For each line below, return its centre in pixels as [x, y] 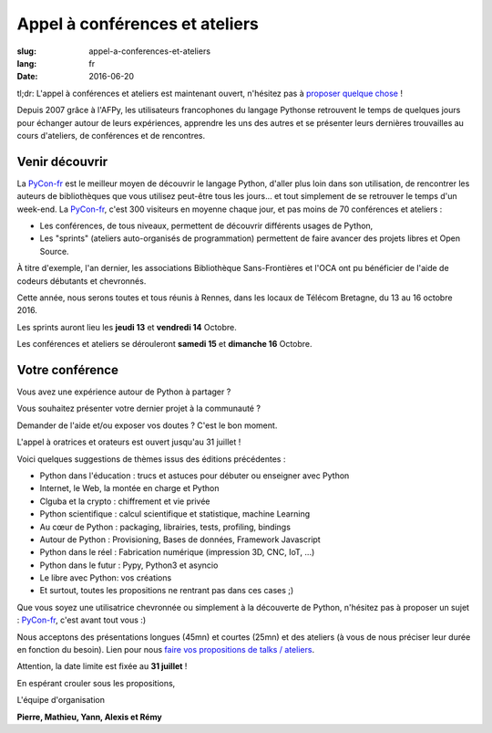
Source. [54, 251]
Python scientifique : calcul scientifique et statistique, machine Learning [174, 514]
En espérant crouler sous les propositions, [96, 683]
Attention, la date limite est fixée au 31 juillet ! [102, 666]
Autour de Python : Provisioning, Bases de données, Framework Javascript [180, 539]
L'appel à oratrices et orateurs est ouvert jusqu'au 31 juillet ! [129, 442]
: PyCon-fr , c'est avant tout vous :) [82, 620]
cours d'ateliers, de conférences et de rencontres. [111, 135]
